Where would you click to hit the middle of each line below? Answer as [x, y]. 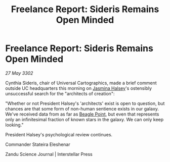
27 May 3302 [19, 73]
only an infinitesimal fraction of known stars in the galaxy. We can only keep [84, 119]
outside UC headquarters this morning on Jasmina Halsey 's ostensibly [79, 88]
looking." [14, 125]
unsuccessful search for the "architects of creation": [60, 93]
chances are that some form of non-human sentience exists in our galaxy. [82, 109]
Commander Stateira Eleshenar [38, 144]
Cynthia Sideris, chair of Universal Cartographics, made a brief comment [81, 83]
